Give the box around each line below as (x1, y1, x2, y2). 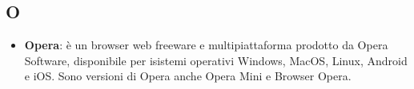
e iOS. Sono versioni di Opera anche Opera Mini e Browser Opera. (24, 68, 352, 84)
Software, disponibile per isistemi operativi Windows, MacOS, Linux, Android (24, 52, 408, 68)
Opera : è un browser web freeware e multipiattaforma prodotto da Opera (24, 37, 388, 53)
